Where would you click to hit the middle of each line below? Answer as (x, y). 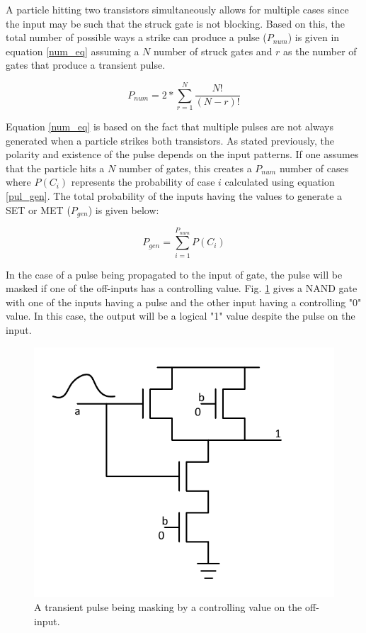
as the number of (320, 51)
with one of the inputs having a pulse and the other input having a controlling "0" (184, 302)
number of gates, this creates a (185, 168)
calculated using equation (280, 182)
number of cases (314, 168)
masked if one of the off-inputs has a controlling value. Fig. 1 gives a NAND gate (182, 288)
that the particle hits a (55, 168)
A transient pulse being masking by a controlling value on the (168, 606)
